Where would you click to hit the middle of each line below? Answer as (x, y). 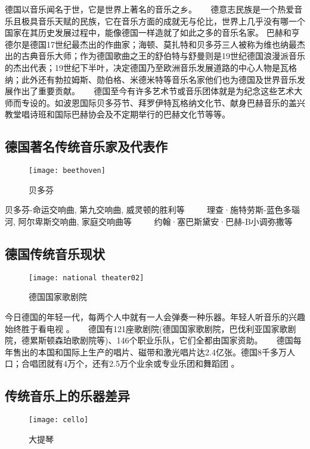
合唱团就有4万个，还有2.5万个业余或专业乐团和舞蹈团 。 (130, 363)
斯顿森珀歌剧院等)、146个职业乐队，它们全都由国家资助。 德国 (165, 340)
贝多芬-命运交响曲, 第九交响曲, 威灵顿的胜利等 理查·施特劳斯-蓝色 (144, 210)
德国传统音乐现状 (55, 253)
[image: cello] (59, 420)
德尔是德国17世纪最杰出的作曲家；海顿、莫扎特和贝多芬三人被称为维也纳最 (151, 44)
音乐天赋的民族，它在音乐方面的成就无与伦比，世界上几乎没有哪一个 (171, 21)
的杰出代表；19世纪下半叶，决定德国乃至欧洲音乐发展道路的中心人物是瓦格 (151, 67)
